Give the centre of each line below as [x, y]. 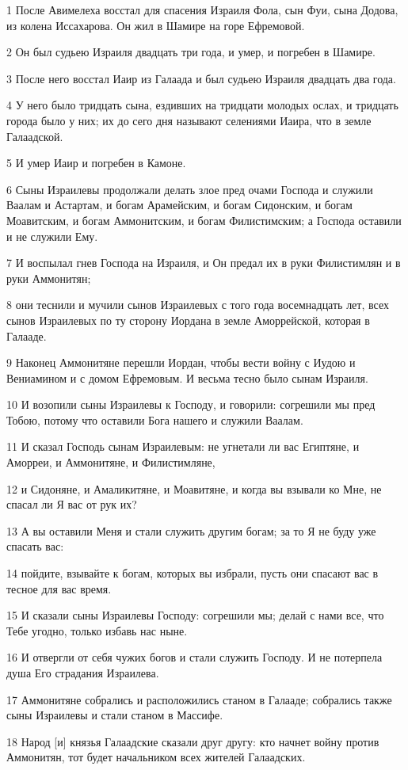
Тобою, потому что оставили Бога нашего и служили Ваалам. [155, 419]
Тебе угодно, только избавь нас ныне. [97, 630]
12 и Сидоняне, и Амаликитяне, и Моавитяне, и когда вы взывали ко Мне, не [194, 488]
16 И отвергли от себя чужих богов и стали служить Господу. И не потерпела [194, 657]
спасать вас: [35, 546]
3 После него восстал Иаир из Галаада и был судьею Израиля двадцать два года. [201, 78]
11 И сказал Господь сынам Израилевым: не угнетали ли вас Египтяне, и [183, 446]
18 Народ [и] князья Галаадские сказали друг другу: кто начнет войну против [193, 741]
